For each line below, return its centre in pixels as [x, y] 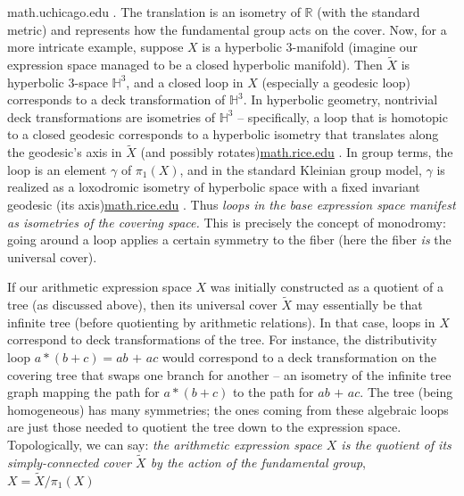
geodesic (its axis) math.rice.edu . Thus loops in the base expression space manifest [232, 204]
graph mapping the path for [83, 392]
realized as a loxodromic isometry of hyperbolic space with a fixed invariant [214, 187]
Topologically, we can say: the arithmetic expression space [165, 444]
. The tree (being [406, 392]
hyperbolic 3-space [58, 82]
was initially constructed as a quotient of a [327, 287]
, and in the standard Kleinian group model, [301, 169]
